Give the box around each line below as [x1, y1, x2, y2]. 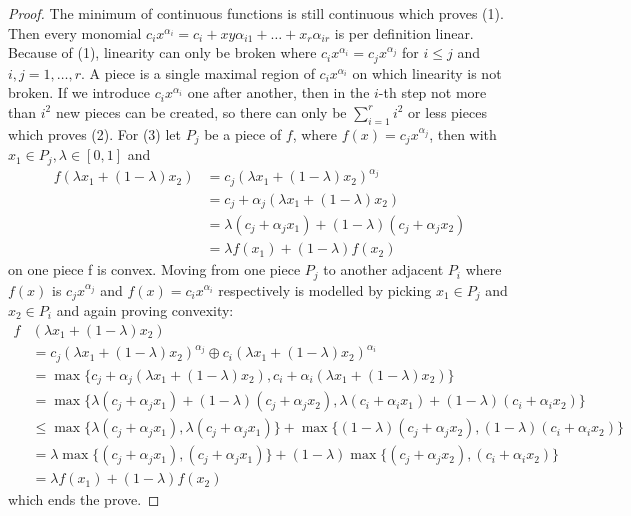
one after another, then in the [187, 82, 370, 103]
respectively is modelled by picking [218, 279, 432, 300]
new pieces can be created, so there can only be [55, 101, 347, 122]
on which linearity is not [352, 62, 502, 83]
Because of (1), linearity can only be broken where [8, 42, 317, 63]
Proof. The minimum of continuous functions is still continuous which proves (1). [8, 3, 504, 23]
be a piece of [204, 123, 282, 144]
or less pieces [408, 101, 487, 122]
